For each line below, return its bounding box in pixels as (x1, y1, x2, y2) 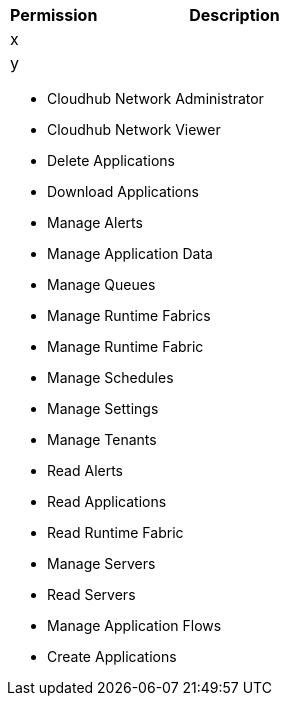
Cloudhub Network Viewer (47, 121, 221, 138)
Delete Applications (47, 152, 175, 169)
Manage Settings (47, 400, 159, 417)
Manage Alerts (47, 214, 143, 231)
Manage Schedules (47, 369, 174, 386)
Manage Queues (47, 276, 156, 293)
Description (189, 5, 280, 25)
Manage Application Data (47, 245, 213, 262)
